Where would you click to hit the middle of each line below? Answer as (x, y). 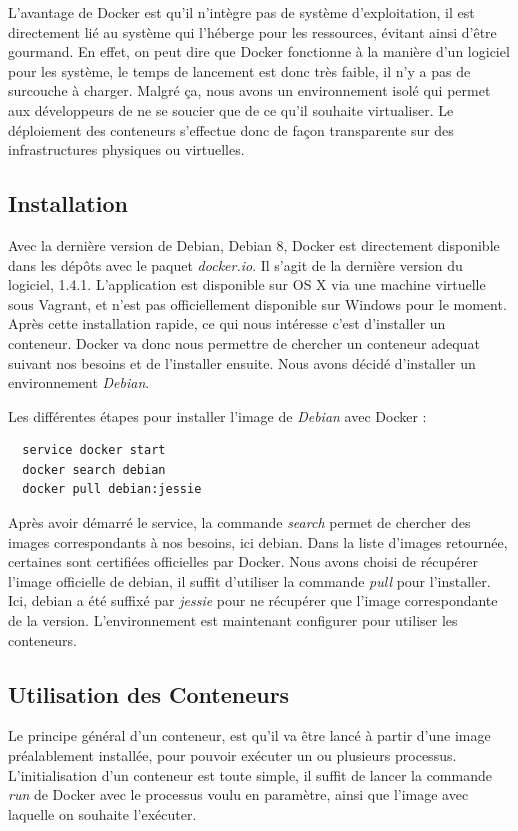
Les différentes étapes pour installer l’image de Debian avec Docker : (217, 415)
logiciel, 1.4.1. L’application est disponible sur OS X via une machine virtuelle (247, 284)
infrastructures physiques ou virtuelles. (126, 149)
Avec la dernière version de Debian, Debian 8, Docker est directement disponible (254, 244)
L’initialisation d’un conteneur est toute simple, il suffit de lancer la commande (250, 774)
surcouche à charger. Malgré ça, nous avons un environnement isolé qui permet (249, 90)
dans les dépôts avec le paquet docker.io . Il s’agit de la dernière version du (235, 264)
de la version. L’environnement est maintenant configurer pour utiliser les (233, 620)
